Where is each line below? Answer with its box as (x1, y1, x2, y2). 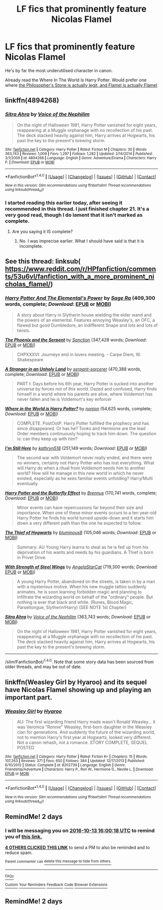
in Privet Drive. (16, 554, 47, 560)
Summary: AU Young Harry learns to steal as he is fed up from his (16, 544, 149, 550)
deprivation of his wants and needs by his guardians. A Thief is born (16, 549, 154, 555)
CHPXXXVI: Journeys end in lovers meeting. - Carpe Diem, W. (16, 352, 141, 357)
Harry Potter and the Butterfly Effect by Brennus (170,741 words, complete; (5, 490, 157, 496)
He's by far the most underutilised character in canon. (5, 67, 113, 74)
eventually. (16, 481, 39, 486)
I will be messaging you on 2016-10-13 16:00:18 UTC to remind (5, 827, 155, 834)
